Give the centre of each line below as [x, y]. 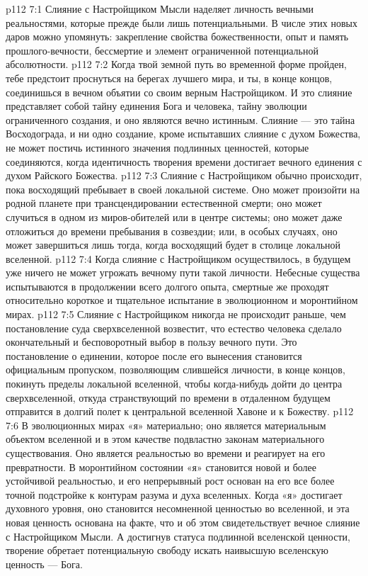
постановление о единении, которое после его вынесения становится [154, 355]
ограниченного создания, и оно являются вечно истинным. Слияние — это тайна [180, 119]
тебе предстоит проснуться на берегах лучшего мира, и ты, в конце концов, [169, 78]
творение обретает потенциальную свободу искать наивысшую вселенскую [167, 550]
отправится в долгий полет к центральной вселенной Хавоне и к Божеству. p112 [180, 411]
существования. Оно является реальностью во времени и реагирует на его [166, 453]
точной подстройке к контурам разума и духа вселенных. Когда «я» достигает [174, 494]
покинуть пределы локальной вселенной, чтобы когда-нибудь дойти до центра [174, 384]
